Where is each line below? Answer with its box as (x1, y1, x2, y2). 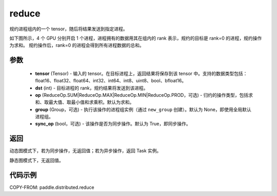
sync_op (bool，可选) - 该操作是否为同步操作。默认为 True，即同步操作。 (35, 121, 191, 127)
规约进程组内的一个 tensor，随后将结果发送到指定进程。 (9, 26, 128, 32)
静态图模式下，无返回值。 (9, 157, 64, 163)
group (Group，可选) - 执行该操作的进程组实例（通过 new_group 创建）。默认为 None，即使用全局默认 (35, 106, 251, 113)
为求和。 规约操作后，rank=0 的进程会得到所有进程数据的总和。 (9, 42, 145, 48)
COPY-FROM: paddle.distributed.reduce (9, 184, 94, 190)
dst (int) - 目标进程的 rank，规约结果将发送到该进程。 (35, 85, 148, 91)
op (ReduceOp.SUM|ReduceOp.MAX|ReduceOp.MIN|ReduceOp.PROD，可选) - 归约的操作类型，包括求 (35, 92, 253, 98)
